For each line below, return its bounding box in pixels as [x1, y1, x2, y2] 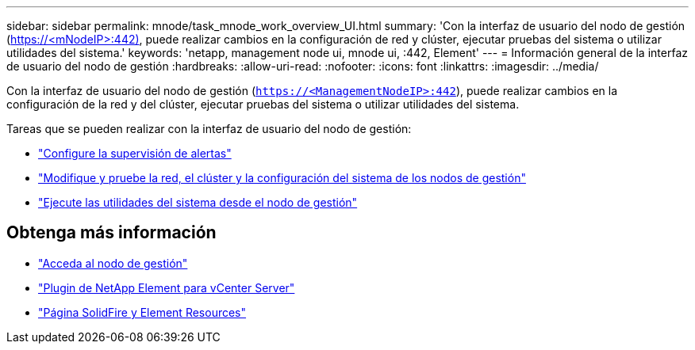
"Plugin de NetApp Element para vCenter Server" [38, 280, 295, 295]
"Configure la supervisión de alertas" [38, 146, 232, 160]
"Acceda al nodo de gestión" [38, 256, 188, 270]
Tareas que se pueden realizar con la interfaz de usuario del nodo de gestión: [6, 122, 412, 135]
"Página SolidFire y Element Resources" [38, 305, 247, 319]
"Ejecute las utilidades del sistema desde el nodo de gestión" [38, 196, 358, 209]
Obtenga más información [6, 223, 217, 243]
